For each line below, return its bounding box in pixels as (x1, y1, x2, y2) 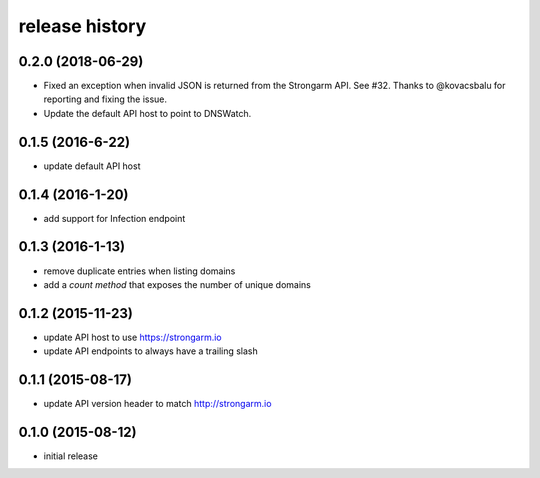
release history (18, 15, 147, 37)
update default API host (43, 160, 141, 172)
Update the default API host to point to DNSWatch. (43, 107, 252, 119)
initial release (43, 450, 99, 462)
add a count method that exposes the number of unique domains (43, 278, 312, 290)
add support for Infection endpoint (43, 212, 186, 224)
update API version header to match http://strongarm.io (43, 398, 272, 410)
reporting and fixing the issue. (43, 93, 168, 105)
